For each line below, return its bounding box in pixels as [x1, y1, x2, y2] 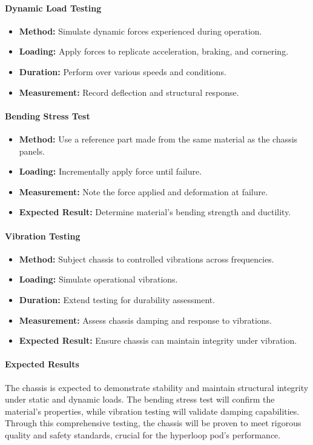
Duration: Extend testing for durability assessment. [19, 293, 216, 306]
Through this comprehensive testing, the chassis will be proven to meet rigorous [5, 417, 301, 429]
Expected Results [5, 358, 79, 370]
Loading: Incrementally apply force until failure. [19, 165, 202, 178]
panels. [19, 144, 45, 157]
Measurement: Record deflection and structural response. [19, 85, 239, 98]
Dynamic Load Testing [5, 1, 102, 14]
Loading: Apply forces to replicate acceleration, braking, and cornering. [19, 45, 289, 58]
